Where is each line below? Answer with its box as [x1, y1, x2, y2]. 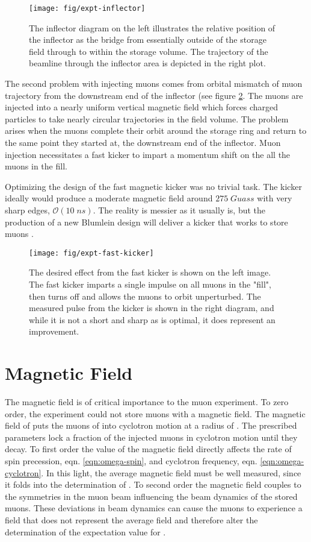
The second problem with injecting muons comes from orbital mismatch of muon [5, 77, 303, 90]
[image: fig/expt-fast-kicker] [29, 248, 154, 257]
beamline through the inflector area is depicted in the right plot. [29, 57, 266, 69]
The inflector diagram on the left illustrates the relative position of [29, 21, 276, 34]
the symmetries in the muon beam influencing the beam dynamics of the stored [5, 490, 298, 502]
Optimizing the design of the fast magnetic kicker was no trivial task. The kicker [5, 180, 302, 192]
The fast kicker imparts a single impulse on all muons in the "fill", [29, 278, 271, 290]
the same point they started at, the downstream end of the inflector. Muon [5, 136, 281, 148]
